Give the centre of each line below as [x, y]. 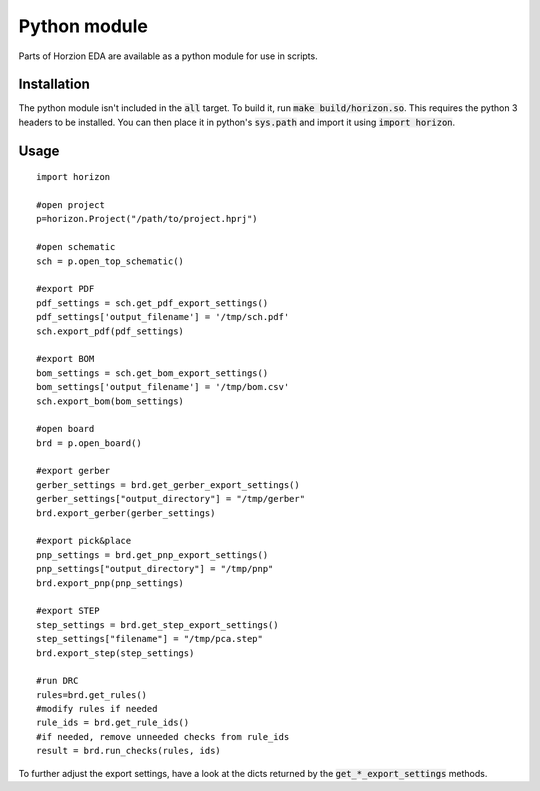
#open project [70, 205]
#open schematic [76, 247]
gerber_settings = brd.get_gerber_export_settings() [168, 484]
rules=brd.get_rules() [92, 694]
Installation [54, 84]
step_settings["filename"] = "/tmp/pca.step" [150, 639]
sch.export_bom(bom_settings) [110, 401]
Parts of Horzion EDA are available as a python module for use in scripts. [168, 56]
